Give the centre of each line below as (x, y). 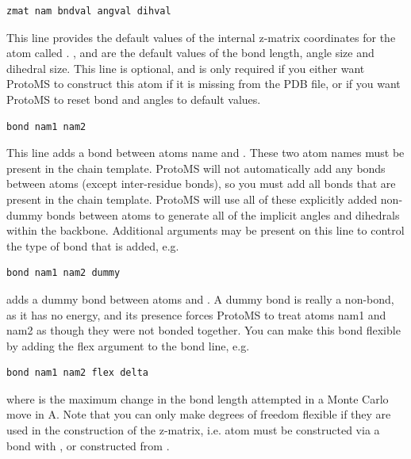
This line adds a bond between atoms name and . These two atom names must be (205, 153)
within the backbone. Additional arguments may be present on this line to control (205, 230)
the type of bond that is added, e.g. (93, 245)
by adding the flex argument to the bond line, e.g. (128, 345)
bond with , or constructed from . (88, 445)
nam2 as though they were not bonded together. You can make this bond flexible (204, 330)
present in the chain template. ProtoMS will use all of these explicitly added (192, 199)
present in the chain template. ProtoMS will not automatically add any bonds (196, 168)
